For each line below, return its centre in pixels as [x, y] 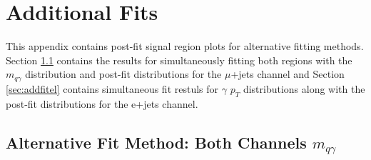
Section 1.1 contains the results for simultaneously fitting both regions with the [179, 60]
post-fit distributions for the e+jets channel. [102, 103]
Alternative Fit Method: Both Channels [156, 142]
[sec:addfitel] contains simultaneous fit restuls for [112, 88]
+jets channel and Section [288, 74]
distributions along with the [304, 88]
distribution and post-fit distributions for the [123, 74]
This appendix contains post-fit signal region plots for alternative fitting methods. [185, 46]
